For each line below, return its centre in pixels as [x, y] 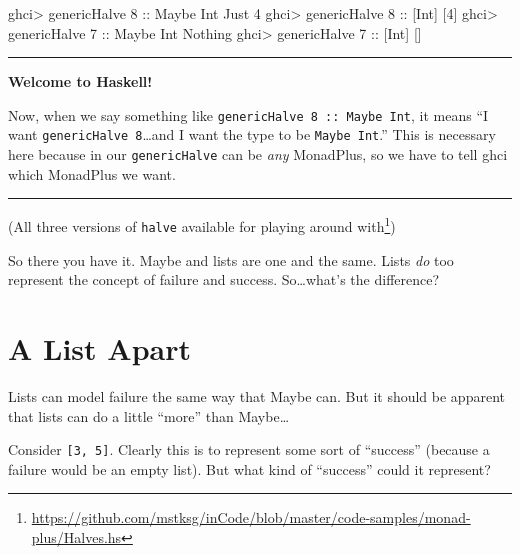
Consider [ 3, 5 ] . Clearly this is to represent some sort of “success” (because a [249, 449]
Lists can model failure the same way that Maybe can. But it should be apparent [256, 395]
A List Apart [99, 348]
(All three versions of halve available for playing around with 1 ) [202, 224]
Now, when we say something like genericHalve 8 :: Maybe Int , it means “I [248, 114]
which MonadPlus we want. [92, 173]
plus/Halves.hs [76, 537]
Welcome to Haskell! [80, 81]
